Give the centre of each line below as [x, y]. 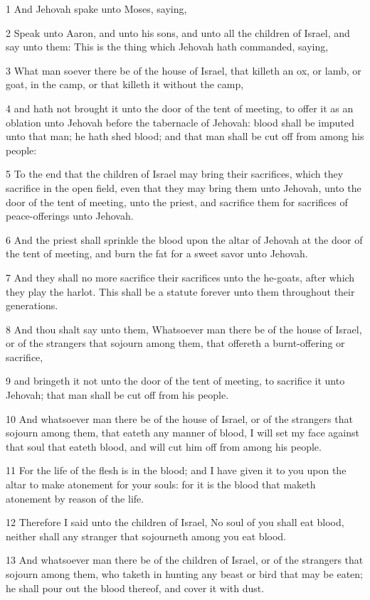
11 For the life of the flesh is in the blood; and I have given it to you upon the [176, 470]
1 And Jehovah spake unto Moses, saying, [96, 9]
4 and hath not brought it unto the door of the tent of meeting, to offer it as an [180, 108]
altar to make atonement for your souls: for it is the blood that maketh [161, 484]
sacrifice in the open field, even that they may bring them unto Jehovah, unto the [184, 187]
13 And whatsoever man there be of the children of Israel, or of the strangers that [185, 560]
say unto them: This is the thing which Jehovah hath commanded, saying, [167, 47]
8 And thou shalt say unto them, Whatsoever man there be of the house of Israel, [184, 329]
